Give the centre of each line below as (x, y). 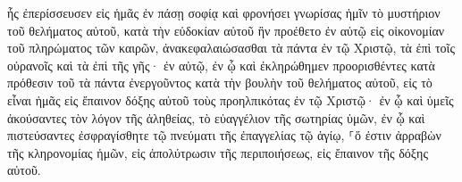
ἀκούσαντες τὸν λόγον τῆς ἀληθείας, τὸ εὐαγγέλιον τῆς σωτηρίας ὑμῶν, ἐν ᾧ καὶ (216, 117)
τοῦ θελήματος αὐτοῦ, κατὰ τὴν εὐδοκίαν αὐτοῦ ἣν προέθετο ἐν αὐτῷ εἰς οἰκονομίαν (226, 30)
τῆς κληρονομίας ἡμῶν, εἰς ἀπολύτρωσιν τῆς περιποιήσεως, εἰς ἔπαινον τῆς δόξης (218, 152)
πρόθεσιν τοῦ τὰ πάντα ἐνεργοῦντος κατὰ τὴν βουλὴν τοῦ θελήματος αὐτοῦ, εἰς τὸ (220, 83)
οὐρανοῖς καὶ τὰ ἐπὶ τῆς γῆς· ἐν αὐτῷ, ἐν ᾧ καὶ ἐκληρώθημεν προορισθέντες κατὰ (221, 65)
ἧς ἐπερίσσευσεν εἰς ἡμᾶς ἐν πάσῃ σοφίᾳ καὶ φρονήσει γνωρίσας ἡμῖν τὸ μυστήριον (224, 12)
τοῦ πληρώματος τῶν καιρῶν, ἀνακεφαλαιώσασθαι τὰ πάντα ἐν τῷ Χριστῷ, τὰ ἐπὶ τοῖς (231, 48)
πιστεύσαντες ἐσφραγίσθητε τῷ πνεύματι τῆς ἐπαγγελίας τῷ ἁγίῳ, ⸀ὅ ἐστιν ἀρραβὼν (224, 135)
